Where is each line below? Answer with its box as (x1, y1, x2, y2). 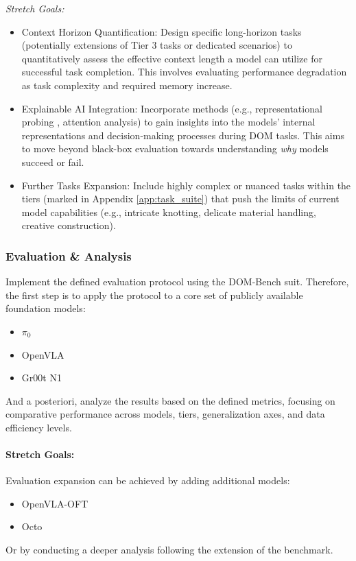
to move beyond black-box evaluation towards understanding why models (21, 141, 329, 156)
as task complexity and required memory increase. (21, 77, 233, 92)
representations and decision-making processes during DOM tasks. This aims (21, 128, 344, 142)
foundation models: (5, 301, 86, 315)
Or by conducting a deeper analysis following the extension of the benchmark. (5, 542, 333, 557)
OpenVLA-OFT (21, 496, 88, 510)
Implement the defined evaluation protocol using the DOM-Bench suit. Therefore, (5, 274, 349, 289)
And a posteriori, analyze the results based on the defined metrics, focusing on (5, 393, 335, 407)
